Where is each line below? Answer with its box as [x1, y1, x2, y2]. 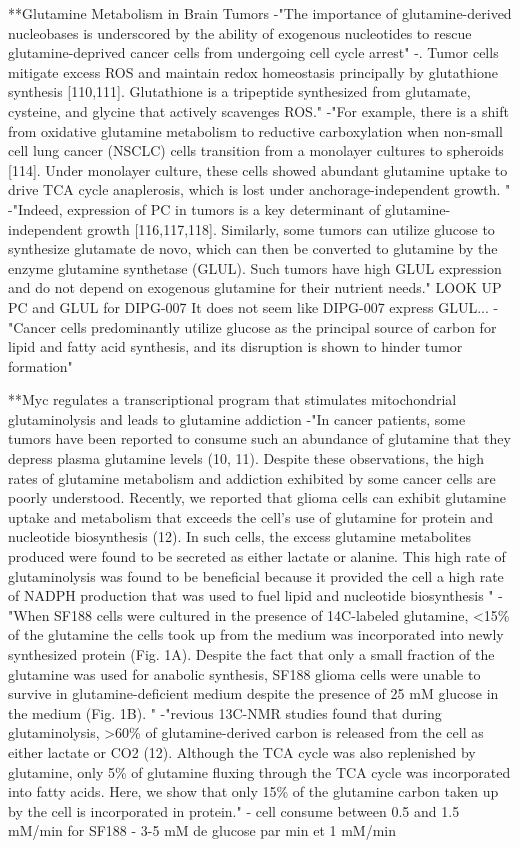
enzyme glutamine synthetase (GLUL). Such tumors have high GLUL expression [8, 257, 502, 278]
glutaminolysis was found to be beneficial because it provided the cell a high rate [8, 565, 504, 586]
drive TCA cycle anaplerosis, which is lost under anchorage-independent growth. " [8, 179, 511, 200]
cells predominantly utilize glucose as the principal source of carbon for [60, 316, 497, 337]
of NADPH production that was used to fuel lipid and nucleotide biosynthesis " [8, 585, 494, 606]
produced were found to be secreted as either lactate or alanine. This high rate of [8, 546, 506, 567]
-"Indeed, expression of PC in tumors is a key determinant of [8, 198, 381, 219]
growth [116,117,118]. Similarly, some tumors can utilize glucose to [87, 218, 495, 239]
